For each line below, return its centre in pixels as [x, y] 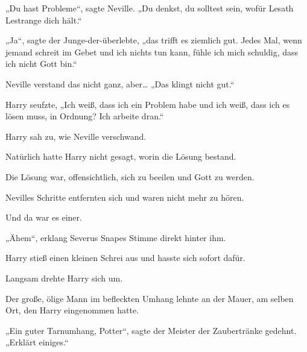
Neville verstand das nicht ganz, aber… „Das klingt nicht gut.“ [120, 83]
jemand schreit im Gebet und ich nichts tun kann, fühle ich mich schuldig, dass [152, 52]
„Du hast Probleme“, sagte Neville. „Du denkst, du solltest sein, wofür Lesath [150, 8]
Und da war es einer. [44, 217]
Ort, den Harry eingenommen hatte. [72, 310]
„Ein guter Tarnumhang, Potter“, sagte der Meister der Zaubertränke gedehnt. [151, 330]
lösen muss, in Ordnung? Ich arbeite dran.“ [85, 116]
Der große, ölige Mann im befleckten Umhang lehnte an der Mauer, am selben [150, 298]
